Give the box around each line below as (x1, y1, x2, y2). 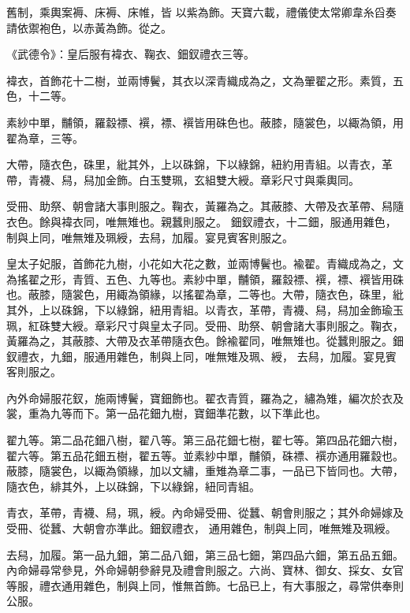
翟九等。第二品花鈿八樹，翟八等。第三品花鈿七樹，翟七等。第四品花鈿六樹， (6, 432, 404, 448)
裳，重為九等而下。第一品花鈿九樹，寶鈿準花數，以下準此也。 (6, 405, 326, 422)
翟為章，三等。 (6, 129, 84, 146)
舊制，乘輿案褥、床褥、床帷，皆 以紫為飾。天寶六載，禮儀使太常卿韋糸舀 (6, 4, 386, 20)
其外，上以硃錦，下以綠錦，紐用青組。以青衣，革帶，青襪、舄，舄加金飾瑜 (6, 301, 393, 318)
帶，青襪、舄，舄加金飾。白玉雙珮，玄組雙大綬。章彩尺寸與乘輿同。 (6, 171, 360, 188)
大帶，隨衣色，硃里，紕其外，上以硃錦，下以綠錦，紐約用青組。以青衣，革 (6, 156, 393, 173)
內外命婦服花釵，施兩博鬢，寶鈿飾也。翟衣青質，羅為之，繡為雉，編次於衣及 (6, 389, 404, 406)
